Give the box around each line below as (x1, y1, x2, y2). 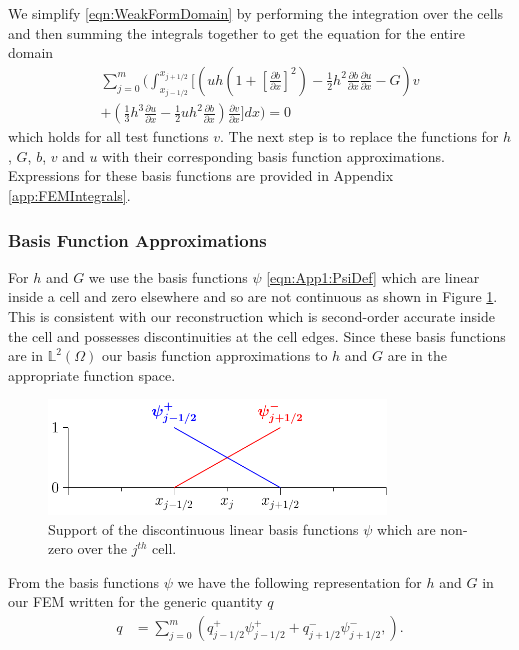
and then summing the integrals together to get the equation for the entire (8, 22, 465, 43)
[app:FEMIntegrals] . (8, 185, 131, 206)
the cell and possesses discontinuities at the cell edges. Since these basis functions (8, 325, 506, 346)
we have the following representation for (177, 571, 422, 592)
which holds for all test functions (8, 126, 209, 147)
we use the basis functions (88, 266, 248, 287)
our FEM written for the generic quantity (8, 591, 263, 612)
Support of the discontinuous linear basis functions (48, 518, 359, 539)
